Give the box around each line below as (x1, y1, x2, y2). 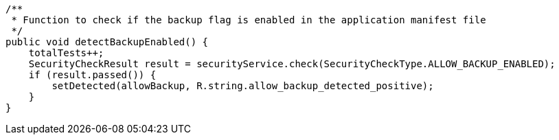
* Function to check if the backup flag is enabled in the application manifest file (11, 14, 486, 25)
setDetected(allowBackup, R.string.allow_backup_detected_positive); (52, 80, 434, 91)
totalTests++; (28, 47, 104, 58)
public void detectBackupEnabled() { (5, 36, 209, 47)
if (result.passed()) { (28, 69, 157, 80)
